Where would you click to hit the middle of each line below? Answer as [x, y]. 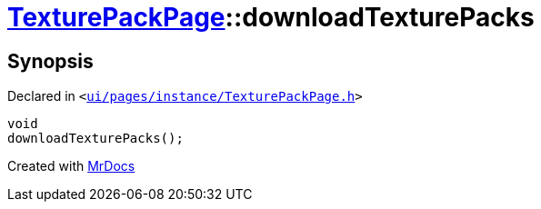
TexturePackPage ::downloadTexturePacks [271, 17]
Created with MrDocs [71, 166]
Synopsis [50, 61]
